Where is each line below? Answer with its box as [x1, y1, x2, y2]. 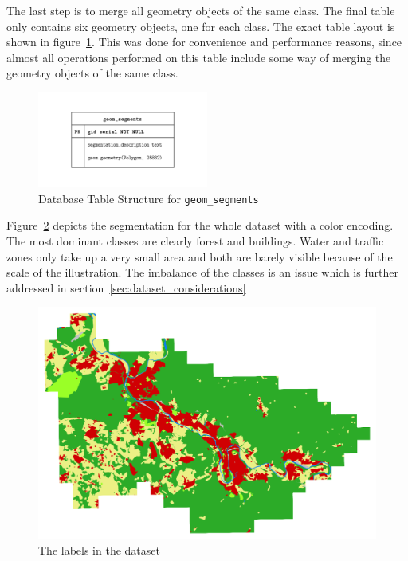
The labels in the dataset [38, 542, 160, 559]
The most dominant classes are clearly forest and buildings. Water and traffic [6, 233, 384, 249]
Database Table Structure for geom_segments [38, 190, 259, 206]
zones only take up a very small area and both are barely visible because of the [6, 248, 393, 265]
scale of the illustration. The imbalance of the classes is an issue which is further [6, 264, 398, 280]
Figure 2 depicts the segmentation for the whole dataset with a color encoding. [6, 217, 394, 233]
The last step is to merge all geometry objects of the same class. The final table [6, 2, 395, 18]
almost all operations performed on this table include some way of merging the [6, 49, 391, 65]
